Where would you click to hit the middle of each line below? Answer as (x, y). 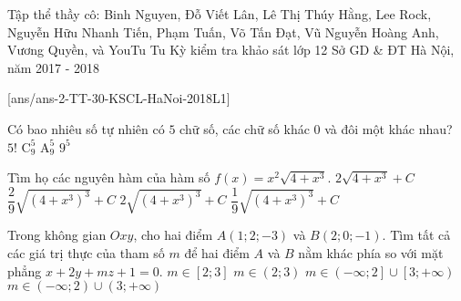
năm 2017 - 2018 (54, 67)
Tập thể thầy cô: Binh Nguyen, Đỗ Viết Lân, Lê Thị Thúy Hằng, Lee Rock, (220, 14)
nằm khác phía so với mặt (371, 253)
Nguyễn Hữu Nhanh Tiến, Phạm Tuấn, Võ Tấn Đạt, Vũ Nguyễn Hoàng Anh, (223, 31)
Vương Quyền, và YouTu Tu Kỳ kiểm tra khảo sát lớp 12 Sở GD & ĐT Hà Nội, (231, 50)
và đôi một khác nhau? (389, 128)
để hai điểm (217, 253)
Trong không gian (57, 235)
